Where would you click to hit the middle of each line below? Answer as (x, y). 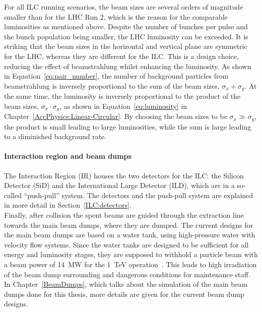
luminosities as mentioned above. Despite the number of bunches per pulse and (126, 26)
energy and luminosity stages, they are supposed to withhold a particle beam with (131, 254)
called (13, 195)
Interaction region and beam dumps (68, 156)
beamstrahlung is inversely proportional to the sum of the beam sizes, (112, 85)
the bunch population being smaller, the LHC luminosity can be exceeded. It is (126, 36)
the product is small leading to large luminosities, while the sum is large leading (128, 126)
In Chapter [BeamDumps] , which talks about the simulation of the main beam (126, 284)
